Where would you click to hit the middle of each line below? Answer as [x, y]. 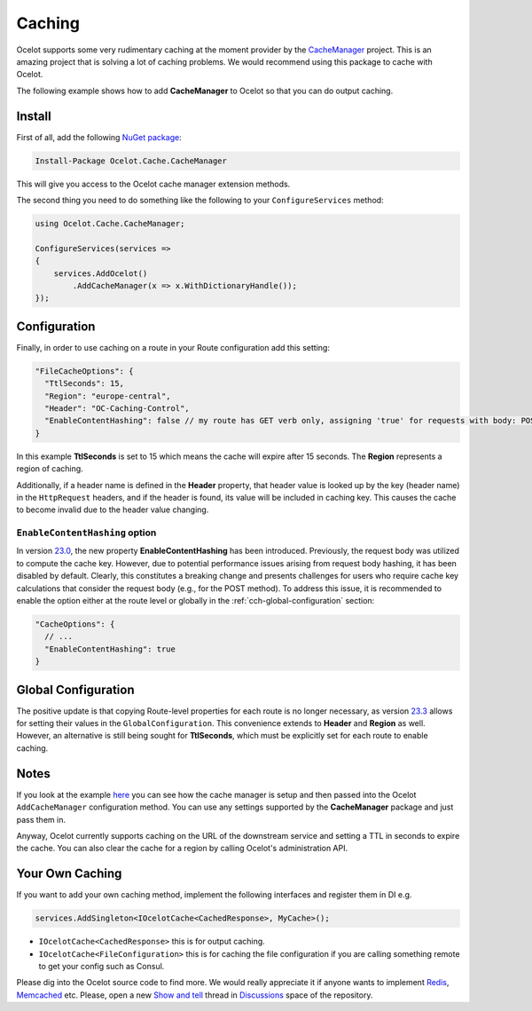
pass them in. [41, 819]
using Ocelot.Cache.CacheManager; [110, 223]
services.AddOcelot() [101, 273]
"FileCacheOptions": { [84, 371]
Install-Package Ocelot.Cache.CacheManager [131, 161]
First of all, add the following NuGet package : [99, 137]
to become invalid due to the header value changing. [113, 509]
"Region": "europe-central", [108, 396]
